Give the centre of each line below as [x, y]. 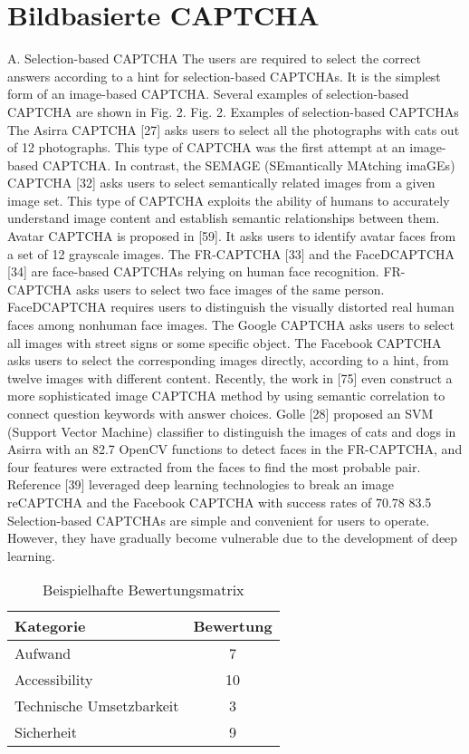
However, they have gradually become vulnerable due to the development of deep [233, 538]
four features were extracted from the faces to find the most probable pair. [214, 466]
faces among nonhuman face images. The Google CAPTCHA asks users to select [231, 325]
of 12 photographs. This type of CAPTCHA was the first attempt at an [206, 147]
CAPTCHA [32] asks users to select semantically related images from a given [221, 183]
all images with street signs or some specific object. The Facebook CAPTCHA [225, 342]
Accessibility [54, 680]
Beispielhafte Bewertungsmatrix [144, 590]
